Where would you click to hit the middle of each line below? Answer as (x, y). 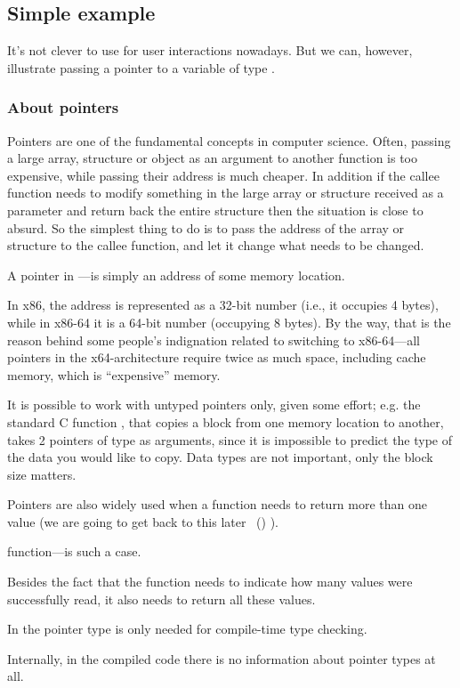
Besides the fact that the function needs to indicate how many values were (210, 582)
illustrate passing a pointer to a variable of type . (141, 67)
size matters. (42, 474)
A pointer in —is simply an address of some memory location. (176, 275)
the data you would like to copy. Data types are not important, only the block (220, 457)
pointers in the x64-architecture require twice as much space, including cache (217, 357)
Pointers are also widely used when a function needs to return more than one (218, 504)
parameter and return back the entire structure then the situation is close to (215, 210)
